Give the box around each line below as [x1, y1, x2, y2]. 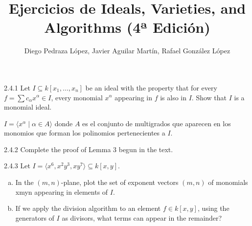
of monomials [208, 177, 248, 187]
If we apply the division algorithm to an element [15, 203, 161, 213]
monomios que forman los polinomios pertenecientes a [4, 128, 165, 138]
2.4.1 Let [4, 82, 30, 92]
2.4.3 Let [4, 160, 30, 171]
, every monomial [51, 92, 103, 102]
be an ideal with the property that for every [85, 82, 217, 92]
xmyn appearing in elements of [15, 186, 108, 197]
